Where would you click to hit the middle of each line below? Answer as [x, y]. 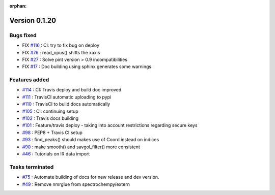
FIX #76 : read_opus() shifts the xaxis [61, 52]
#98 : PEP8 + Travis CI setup [52, 133]
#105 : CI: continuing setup [50, 111]
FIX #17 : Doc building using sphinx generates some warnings [87, 67]
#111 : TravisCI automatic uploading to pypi [67, 97]
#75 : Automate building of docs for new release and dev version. [91, 177]
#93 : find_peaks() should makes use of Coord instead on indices [91, 140]
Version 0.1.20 [33, 20]
